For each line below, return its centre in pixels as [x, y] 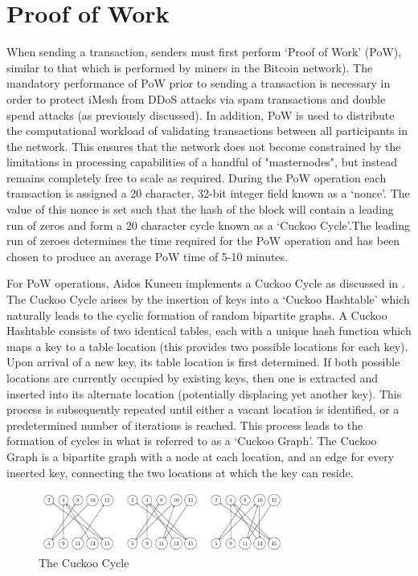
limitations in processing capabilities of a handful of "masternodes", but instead [202, 162]
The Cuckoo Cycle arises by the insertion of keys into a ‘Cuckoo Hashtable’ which [208, 299]
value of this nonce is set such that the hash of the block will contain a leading [200, 209]
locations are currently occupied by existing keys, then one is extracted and [193, 378]
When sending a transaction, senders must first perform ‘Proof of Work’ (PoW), [204, 52]
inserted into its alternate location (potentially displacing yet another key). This [204, 393]
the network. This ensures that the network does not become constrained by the [204, 146]
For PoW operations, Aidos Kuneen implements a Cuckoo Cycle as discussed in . [206, 283]
